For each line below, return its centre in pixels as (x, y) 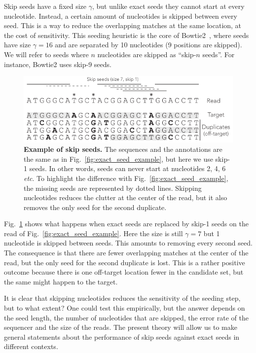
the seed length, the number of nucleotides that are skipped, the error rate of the (126, 317)
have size (18, 45)
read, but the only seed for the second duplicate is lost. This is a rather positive (125, 262)
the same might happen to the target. (61, 281)
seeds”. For (219, 54)
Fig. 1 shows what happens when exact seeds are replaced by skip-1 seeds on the (126, 224)
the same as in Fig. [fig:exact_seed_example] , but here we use (118, 159)
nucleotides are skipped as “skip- (147, 54)
